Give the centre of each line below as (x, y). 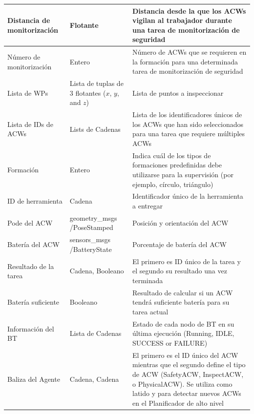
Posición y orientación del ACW (180, 222)
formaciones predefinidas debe (177, 165)
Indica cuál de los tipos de (172, 155)
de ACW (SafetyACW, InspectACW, (188, 374)
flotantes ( (91, 93)
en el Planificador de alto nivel (178, 403)
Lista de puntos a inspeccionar (178, 93)
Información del (31, 328)
